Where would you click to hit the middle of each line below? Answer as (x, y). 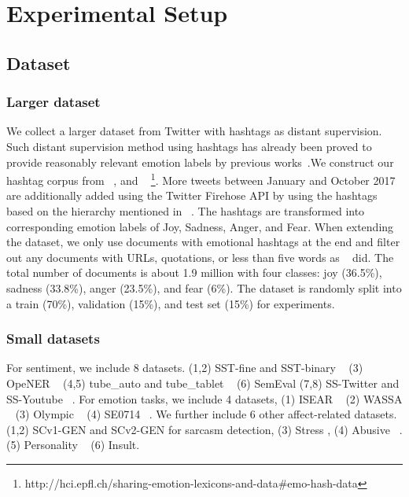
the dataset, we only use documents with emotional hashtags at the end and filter (203, 242)
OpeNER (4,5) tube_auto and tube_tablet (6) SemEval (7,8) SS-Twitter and (203, 383)
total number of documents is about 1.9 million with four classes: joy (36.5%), (194, 272)
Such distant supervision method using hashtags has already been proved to (189, 146)
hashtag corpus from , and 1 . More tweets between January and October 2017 (201, 179)
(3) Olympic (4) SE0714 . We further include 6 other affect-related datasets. (206, 414)
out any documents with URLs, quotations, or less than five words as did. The (200, 257)
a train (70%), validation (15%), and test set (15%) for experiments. (171, 303)
